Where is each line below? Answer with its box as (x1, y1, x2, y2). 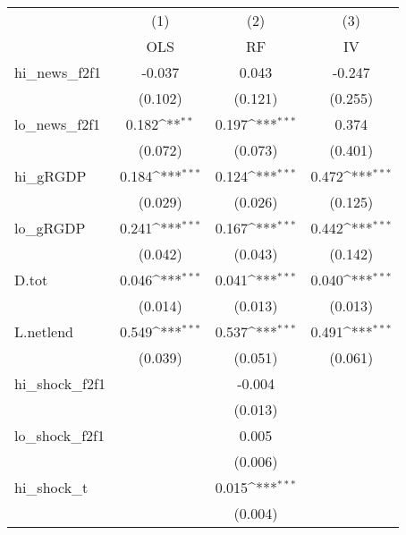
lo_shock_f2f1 (14, 425, 105, 446)
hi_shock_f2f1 (14, 373, 106, 394)
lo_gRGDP (14, 217, 86, 238)
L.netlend (14, 321, 74, 342)
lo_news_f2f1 (14, 114, 101, 134)
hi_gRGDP (14, 166, 87, 186)
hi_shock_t (14, 477, 89, 497)
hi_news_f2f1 (14, 62, 101, 82)
